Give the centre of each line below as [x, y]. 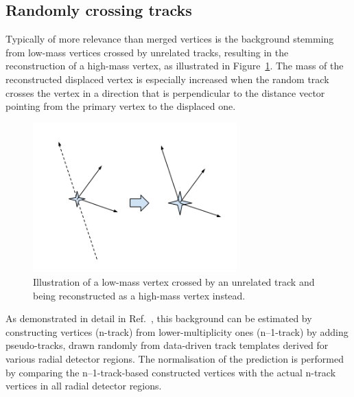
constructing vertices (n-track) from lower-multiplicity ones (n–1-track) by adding [177, 331]
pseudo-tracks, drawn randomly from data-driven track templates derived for [167, 345]
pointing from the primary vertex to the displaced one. [121, 106]
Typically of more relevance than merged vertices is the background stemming [170, 39]
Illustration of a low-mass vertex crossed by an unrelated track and [174, 281]
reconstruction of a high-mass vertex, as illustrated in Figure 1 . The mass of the [175, 66]
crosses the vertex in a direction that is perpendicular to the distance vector [165, 92]
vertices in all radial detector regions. [84, 386]
